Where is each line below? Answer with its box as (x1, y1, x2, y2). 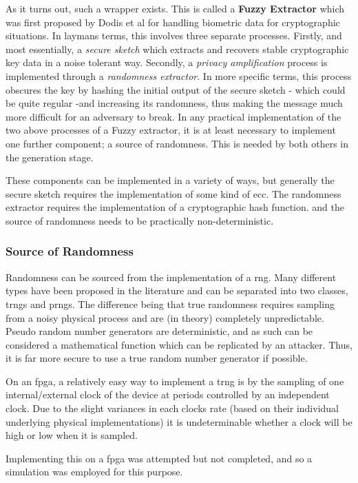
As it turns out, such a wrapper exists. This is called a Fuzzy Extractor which (6, 1, 345, 15)
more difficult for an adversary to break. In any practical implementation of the (6, 109, 341, 123)
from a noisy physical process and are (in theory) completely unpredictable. (6, 310, 324, 325)
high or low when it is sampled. (6, 428, 138, 442)
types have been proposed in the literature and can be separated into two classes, (6, 283, 348, 298)
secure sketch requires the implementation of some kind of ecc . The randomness (6, 186, 341, 201)
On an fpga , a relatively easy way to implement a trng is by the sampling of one (6, 373, 344, 388)
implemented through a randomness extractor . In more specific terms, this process (6, 68, 352, 83)
